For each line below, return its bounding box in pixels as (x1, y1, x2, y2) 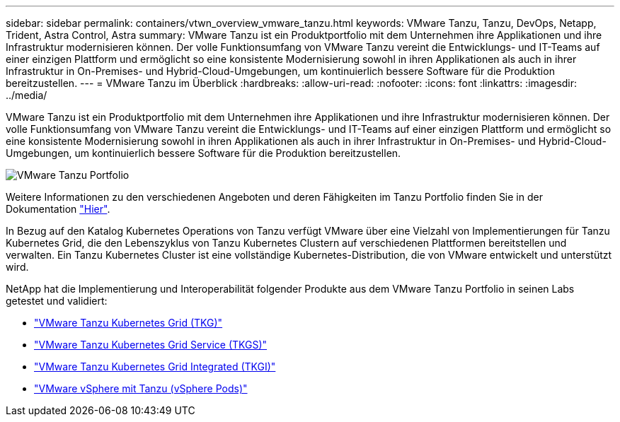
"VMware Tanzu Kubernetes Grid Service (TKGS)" (34, 339, 268, 351)
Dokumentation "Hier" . (6, 203, 110, 215)
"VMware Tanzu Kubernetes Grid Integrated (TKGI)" (34, 361, 276, 373)
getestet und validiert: (6, 295, 108, 307)
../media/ (6, 89, 47, 101)
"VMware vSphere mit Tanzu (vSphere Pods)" (34, 382, 248, 394)
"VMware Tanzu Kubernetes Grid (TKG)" (34, 317, 223, 329)
